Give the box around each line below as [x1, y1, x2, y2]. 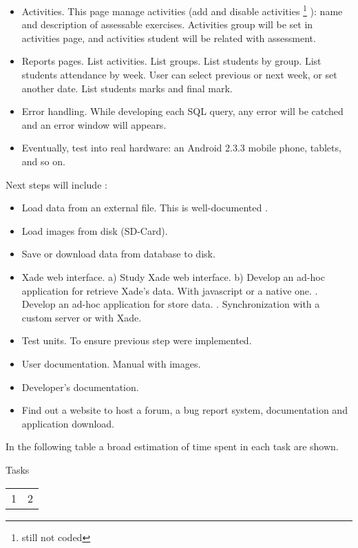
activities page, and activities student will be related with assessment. [21, 30, 316, 45]
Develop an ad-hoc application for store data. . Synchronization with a [21, 297, 320, 311]
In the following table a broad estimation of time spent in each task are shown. [6, 439, 339, 454]
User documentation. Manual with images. [21, 356, 201, 370]
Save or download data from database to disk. [21, 246, 215, 261]
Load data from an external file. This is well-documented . [21, 200, 268, 215]
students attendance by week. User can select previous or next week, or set [21, 67, 337, 82]
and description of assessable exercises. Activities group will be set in [21, 17, 313, 32]
